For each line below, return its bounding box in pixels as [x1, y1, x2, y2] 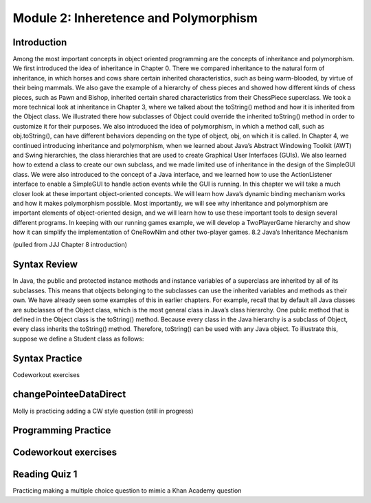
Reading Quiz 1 [12, 469, 78, 480]
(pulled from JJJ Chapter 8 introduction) [12, 241, 127, 249]
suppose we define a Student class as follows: [12, 334, 144, 343]
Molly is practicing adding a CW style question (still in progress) [12, 407, 194, 415]
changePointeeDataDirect [12, 389, 126, 400]
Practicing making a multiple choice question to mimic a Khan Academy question [12, 486, 242, 495]
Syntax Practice [12, 352, 82, 364]
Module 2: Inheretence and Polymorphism [12, 10, 258, 25]
